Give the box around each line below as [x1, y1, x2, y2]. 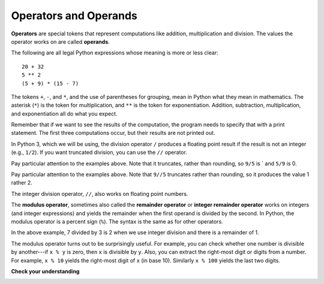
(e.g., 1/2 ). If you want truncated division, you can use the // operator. [11, 149, 187, 156]
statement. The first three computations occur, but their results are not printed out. [11, 129, 215, 137]
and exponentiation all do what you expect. [11, 110, 118, 117]
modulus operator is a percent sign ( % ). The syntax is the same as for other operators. [11, 217, 223, 225]
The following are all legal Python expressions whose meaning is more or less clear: [11, 49, 218, 56]
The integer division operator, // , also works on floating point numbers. [11, 190, 188, 197]
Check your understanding [11, 267, 80, 275]
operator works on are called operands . [11, 38, 110, 45]
